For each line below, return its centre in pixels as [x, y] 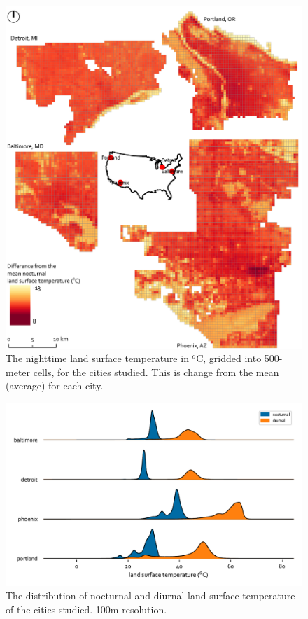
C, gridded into [229, 358]
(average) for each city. [55, 385]
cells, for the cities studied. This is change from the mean [156, 371]
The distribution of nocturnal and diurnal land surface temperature [150, 596]
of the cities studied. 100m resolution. [86, 609]
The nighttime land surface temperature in [97, 358]
